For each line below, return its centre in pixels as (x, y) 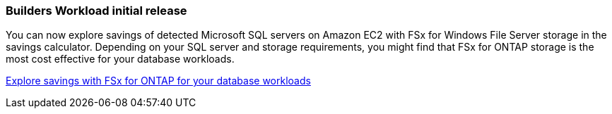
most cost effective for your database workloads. (120, 59)
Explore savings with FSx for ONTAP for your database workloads (158, 81)
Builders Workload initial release (96, 11)
